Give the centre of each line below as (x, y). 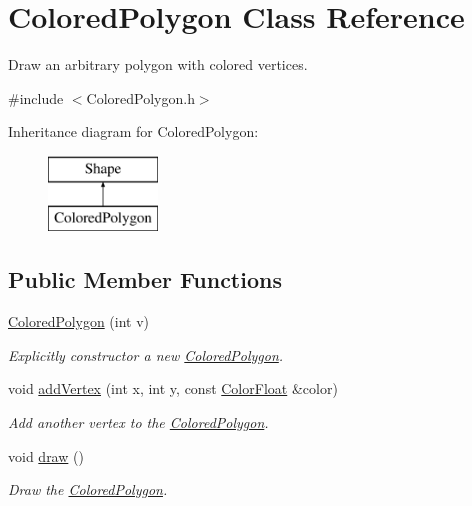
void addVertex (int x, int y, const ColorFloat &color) (173, 388)
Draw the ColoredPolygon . (88, 489)
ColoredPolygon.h (140, 97)
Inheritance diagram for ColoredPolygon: (133, 131)
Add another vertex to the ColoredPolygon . (138, 422)
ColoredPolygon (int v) (79, 321)
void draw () (46, 455)
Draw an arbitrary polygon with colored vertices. (158, 64)
